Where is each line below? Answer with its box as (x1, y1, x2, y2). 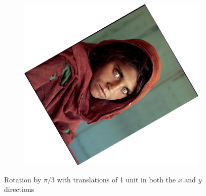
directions (4, 184, 34, 194)
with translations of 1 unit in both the (57, 174, 176, 184)
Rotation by (4, 174, 42, 184)
